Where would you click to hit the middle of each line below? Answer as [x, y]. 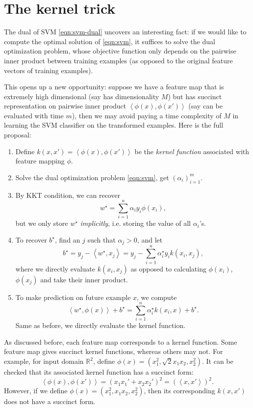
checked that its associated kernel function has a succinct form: [99, 372]
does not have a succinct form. [50, 401]
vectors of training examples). [49, 70]
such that [101, 239]
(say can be [205, 106]
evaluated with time [34, 115]
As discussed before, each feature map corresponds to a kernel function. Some [121, 341]
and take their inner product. [84, 279]
